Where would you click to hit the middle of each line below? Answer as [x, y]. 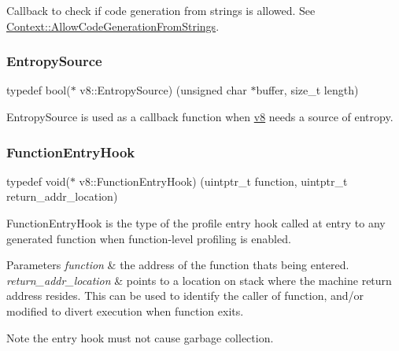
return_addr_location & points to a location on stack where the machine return [199, 280]
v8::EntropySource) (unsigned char [163, 90]
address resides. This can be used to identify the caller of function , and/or [185, 296]
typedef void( [38, 181]
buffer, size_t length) [307, 90]
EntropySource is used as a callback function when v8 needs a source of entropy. [200, 116]
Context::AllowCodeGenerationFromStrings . [113, 26]
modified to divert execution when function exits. [125, 310]
